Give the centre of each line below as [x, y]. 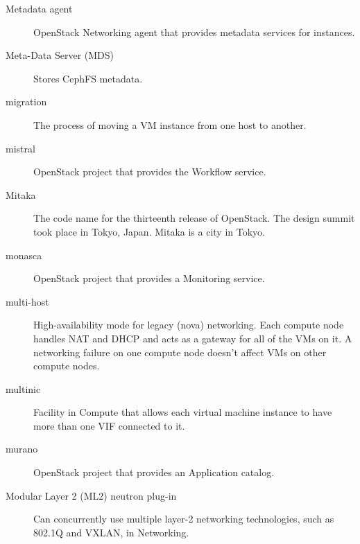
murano [22, 449]
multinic [23, 388]
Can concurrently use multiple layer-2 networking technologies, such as [184, 519]
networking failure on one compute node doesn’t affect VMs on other [180, 352]
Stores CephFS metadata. [88, 78]
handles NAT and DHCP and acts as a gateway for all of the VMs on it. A [193, 338]
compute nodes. [67, 366]
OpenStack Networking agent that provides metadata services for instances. [194, 32]
